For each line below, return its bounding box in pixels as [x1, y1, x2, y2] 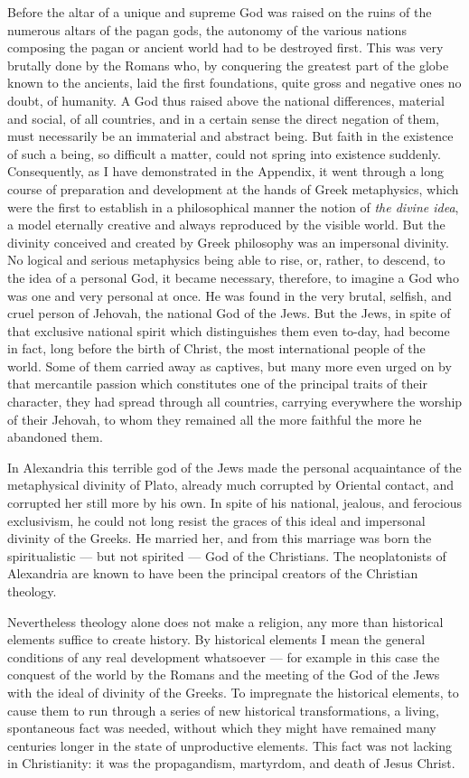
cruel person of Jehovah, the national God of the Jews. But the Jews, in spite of [7, 304, 451, 323]
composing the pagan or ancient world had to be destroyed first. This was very [7, 38, 444, 57]
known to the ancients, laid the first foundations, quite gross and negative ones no [7, 73, 462, 92]
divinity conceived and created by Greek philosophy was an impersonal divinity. [7, 232, 449, 251]
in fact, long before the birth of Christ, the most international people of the [7, 339, 426, 358]
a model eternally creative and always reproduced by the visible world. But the [7, 215, 446, 234]
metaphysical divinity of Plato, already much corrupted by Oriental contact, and [7, 475, 454, 494]
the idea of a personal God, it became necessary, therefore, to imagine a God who [7, 267, 459, 286]
